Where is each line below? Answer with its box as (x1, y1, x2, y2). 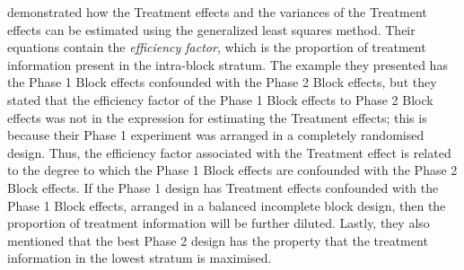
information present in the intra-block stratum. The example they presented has (7, 55, 448, 74)
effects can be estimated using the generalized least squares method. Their (7, 20, 416, 39)
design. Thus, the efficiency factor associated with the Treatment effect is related (7, 143, 451, 161)
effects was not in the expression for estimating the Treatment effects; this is (7, 108, 427, 126)
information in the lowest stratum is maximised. (7, 248, 272, 267)
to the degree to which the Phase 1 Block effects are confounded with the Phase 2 (7, 161, 458, 179)
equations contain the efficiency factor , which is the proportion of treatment (7, 38, 426, 57)
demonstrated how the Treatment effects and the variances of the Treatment (7, 3, 427, 21)
